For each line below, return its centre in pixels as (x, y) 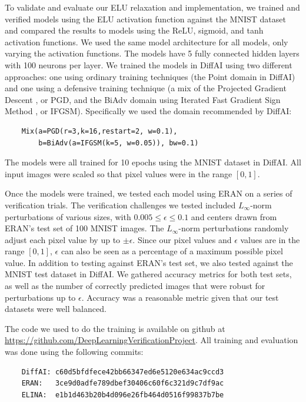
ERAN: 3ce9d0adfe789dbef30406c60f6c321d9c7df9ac (123, 383)
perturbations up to (40, 297)
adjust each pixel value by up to (63, 239)
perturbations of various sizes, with (68, 216)
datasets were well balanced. (56, 309)
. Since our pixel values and (182, 239)
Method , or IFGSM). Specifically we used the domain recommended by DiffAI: (148, 111)
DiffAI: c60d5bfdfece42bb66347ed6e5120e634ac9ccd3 (123, 372)
